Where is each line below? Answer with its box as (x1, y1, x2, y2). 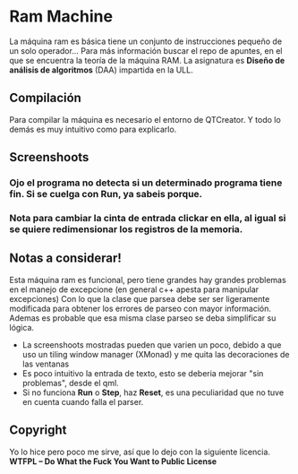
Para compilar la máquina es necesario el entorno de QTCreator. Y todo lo (9, 114, 282, 125)
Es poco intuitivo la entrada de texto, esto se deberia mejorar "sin (21, 367, 264, 378)
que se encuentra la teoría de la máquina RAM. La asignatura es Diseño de (9, 55, 285, 65)
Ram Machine (9, 6, 114, 27)
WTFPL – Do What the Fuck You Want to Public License (9, 455, 217, 467)
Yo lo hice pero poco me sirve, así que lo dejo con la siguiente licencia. (9, 446, 271, 457)
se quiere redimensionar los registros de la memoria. (9, 222, 243, 235)
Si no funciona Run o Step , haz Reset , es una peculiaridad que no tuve (21, 387, 285, 398)
